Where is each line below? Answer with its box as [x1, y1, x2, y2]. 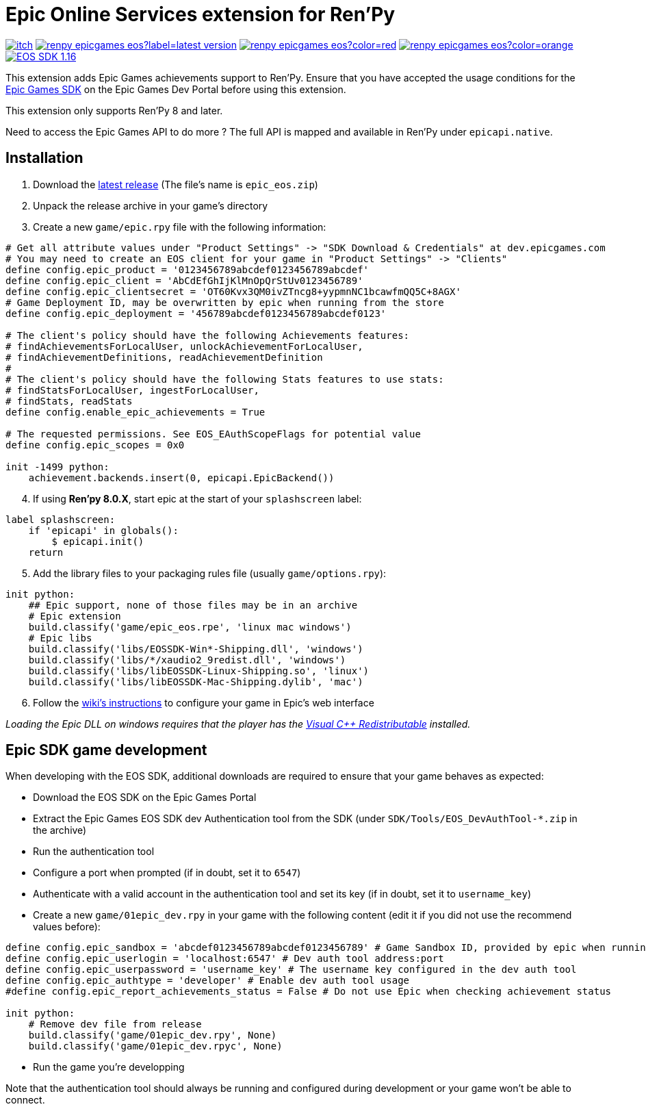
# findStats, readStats [5, 395, 133, 407]
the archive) [33, 824, 87, 837]
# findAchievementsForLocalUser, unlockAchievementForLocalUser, [5, 340, 363, 352]
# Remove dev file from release [28, 1019, 202, 1030]
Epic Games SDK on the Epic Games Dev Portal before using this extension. [5, 83, 346, 95]
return [28, 546, 64, 558]
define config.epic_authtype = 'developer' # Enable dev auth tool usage [5, 975, 410, 986]
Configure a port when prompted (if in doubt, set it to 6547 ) [33, 867, 301, 879]
